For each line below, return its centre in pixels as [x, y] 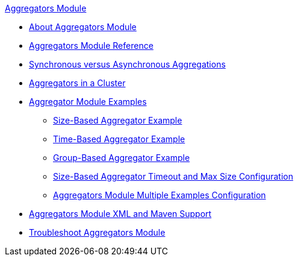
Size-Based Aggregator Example [118, 120]
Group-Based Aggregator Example [122, 158]
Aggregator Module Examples [88, 102]
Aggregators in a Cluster [77, 83]
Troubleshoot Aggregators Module [97, 232]
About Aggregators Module [83, 27]
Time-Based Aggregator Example [119, 139]
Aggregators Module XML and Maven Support [120, 214]
